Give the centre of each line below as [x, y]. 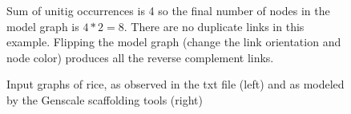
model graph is [43, 26]
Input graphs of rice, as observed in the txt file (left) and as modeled [175, 84]
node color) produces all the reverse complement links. [140, 57]
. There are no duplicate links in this [214, 26]
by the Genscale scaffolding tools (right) [105, 99]
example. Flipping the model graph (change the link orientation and [174, 42]
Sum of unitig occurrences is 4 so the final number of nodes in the [168, 10]
